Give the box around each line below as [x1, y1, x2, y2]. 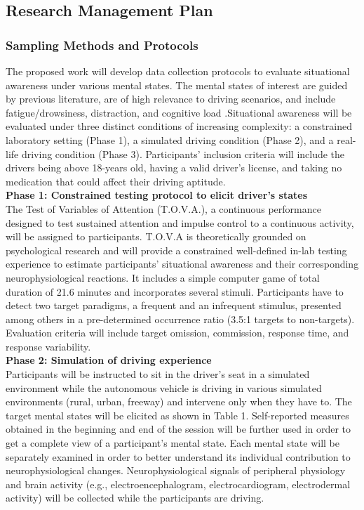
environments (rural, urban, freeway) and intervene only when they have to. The [6, 394, 352, 409]
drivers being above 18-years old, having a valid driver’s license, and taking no [6, 160, 342, 175]
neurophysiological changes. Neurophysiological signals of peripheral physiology [6, 463, 346, 478]
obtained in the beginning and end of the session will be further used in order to [6, 421, 351, 436]
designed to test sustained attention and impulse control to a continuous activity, [6, 215, 354, 230]
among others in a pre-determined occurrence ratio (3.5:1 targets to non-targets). [6, 311, 355, 326]
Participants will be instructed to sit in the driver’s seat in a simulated [6, 367, 310, 381]
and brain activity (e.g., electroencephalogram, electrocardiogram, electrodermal [6, 476, 351, 491]
